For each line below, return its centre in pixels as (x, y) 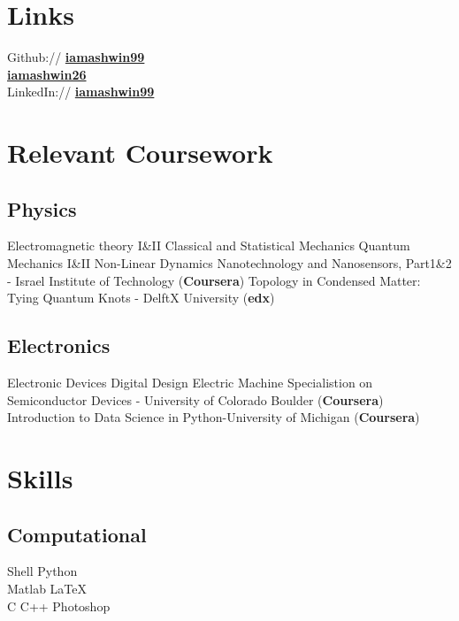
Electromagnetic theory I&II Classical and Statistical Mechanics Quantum (209, 245)
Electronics (59, 345)
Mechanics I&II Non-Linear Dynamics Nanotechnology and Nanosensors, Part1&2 (229, 263)
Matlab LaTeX (47, 589)
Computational (77, 534)
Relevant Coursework (140, 153)
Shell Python (42, 571)
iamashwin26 (47, 74)
